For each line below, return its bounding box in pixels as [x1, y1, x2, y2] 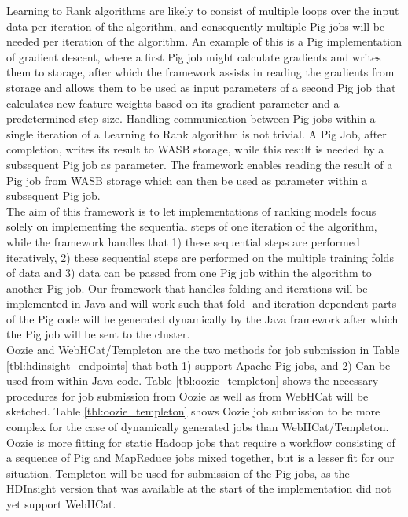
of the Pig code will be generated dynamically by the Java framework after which [6, 310, 399, 327]
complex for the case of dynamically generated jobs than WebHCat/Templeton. [6, 419, 389, 435]
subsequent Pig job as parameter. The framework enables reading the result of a [6, 156, 393, 172]
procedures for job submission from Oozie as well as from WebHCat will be [6, 387, 369, 404]
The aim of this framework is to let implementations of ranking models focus [6, 202, 377, 219]
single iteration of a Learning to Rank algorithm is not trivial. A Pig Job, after [6, 125, 387, 142]
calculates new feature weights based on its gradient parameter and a [6, 94, 340, 111]
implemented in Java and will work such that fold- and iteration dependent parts [6, 295, 397, 312]
